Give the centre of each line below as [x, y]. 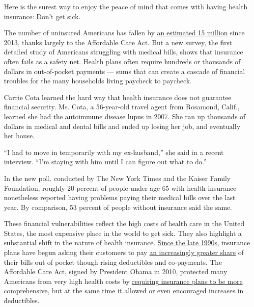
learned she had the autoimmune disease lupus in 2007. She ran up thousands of [125, 116]
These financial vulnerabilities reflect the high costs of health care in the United [124, 223]
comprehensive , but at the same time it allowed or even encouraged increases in [124, 291]
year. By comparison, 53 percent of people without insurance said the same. [118, 207]
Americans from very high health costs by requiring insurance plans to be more [123, 281]
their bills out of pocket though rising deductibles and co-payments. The [113, 262]
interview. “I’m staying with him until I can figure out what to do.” [105, 162]
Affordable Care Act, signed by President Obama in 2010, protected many [116, 271]
